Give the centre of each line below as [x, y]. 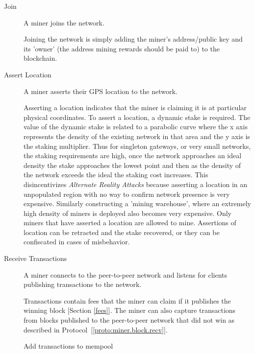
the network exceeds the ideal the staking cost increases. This [116, 175]
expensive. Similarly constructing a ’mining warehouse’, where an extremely [137, 203]
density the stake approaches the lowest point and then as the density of [132, 165]
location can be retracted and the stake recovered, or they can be [122, 232]
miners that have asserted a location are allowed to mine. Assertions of [130, 223]
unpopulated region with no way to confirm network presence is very [127, 194]
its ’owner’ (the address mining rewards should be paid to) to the [122, 48]
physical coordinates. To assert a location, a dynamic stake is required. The [137, 117]
